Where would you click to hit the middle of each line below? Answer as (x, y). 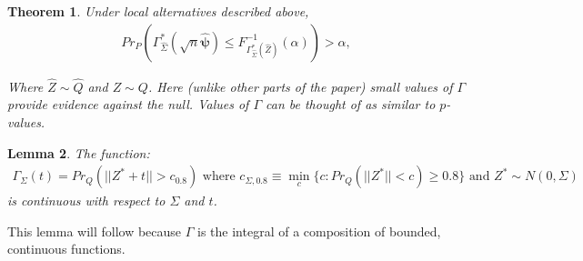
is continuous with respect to (86, 201)
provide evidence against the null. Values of (128, 104)
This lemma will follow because (95, 231)
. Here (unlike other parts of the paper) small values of (300, 86)
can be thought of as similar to (351, 104)
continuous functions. (66, 249)
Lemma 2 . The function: (79, 152)
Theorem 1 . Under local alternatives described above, (158, 11)
